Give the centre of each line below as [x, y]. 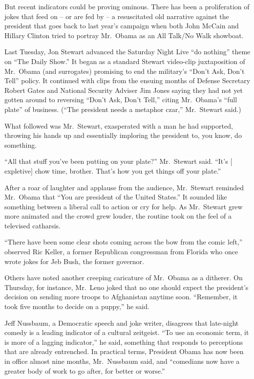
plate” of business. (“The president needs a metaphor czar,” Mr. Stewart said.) [123, 109]
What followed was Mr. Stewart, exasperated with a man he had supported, [119, 125]
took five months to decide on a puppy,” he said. [77, 306]
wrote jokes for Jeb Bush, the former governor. [74, 261]
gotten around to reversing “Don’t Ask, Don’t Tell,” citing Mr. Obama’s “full [121, 100]
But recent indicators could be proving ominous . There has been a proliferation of [127, 6]
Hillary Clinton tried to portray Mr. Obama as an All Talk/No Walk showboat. [124, 35]
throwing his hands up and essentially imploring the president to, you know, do [123, 135]
